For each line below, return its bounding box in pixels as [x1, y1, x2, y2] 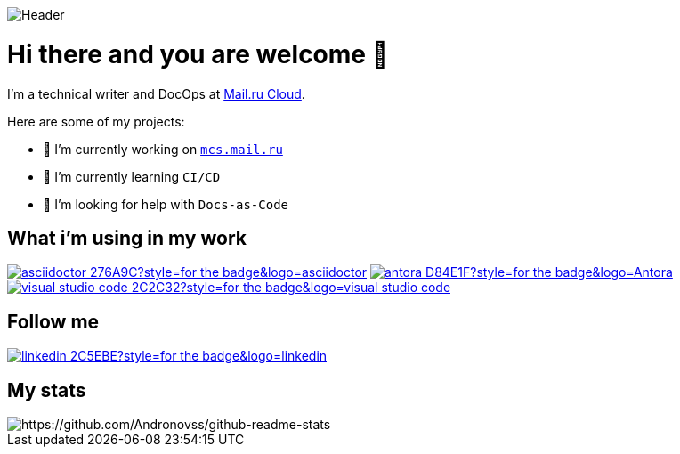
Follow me [7, 310, 100, 333]
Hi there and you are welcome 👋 [7, 38, 389, 69]
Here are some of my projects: [7, 113, 185, 129]
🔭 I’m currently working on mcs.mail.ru [43, 141, 283, 157]
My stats [7, 378, 86, 401]
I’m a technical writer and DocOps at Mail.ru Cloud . [7, 85, 305, 101]
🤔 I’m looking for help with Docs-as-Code [43, 196, 289, 212]
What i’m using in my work [7, 226, 247, 249]
